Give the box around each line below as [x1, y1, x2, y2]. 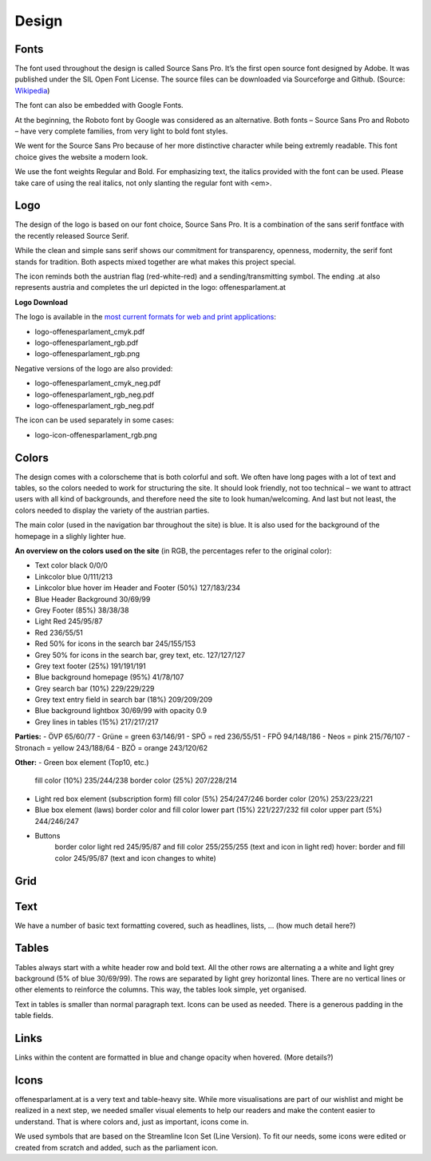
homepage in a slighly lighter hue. [14, 531, 127, 541]
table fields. [14, 1011, 53, 1020]
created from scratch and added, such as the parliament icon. [14, 1143, 219, 1152]
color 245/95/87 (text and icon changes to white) [54, 853, 217, 862]
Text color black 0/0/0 [34, 561, 108, 570]
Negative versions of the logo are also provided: [14, 363, 173, 373]
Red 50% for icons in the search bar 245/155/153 [34, 639, 196, 648]
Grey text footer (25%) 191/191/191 [34, 661, 147, 671]
